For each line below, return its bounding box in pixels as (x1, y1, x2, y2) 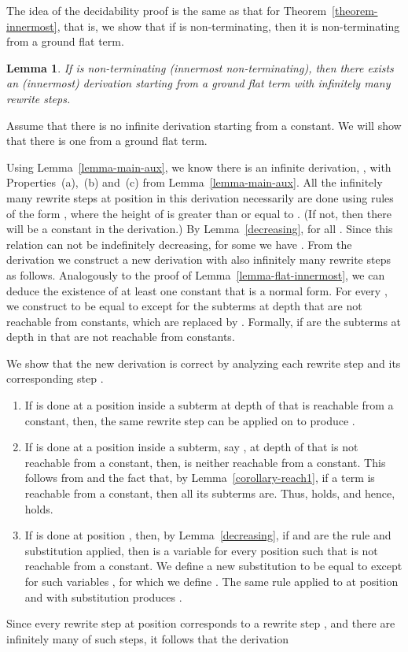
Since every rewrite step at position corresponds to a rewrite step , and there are (6, 615, 395, 632)
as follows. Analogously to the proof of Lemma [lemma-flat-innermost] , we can (6, 266, 385, 283)
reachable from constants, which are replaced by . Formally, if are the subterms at (6, 313, 402, 329)
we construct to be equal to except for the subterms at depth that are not (6, 298, 362, 314)
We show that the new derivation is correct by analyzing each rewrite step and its (6, 354, 401, 371)
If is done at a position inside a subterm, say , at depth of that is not (24, 439, 358, 455)
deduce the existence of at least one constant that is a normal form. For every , (6, 282, 388, 298)
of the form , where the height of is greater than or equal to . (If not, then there (6, 205, 391, 221)
